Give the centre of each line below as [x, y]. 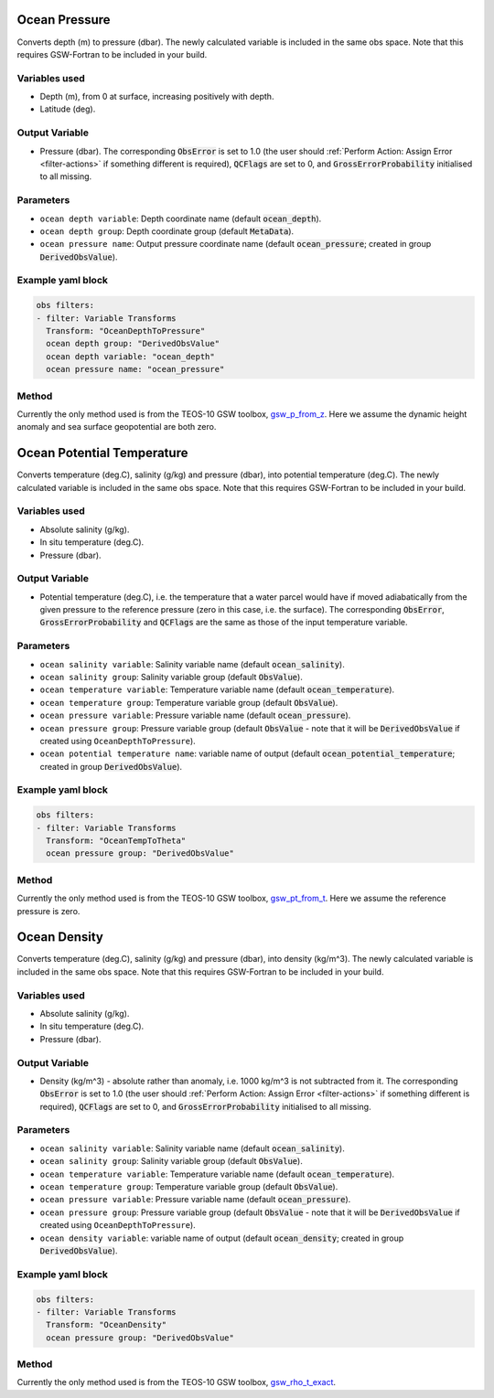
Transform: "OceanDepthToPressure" [126, 331]
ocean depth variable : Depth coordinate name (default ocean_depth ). [181, 219]
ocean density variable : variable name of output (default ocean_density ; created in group [222, 1238]
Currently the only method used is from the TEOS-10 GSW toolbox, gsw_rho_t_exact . [177, 1382]
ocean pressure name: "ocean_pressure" [135, 369]
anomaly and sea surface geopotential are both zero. [117, 427]
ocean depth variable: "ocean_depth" [130, 356]
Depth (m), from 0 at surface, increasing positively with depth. [157, 97]
